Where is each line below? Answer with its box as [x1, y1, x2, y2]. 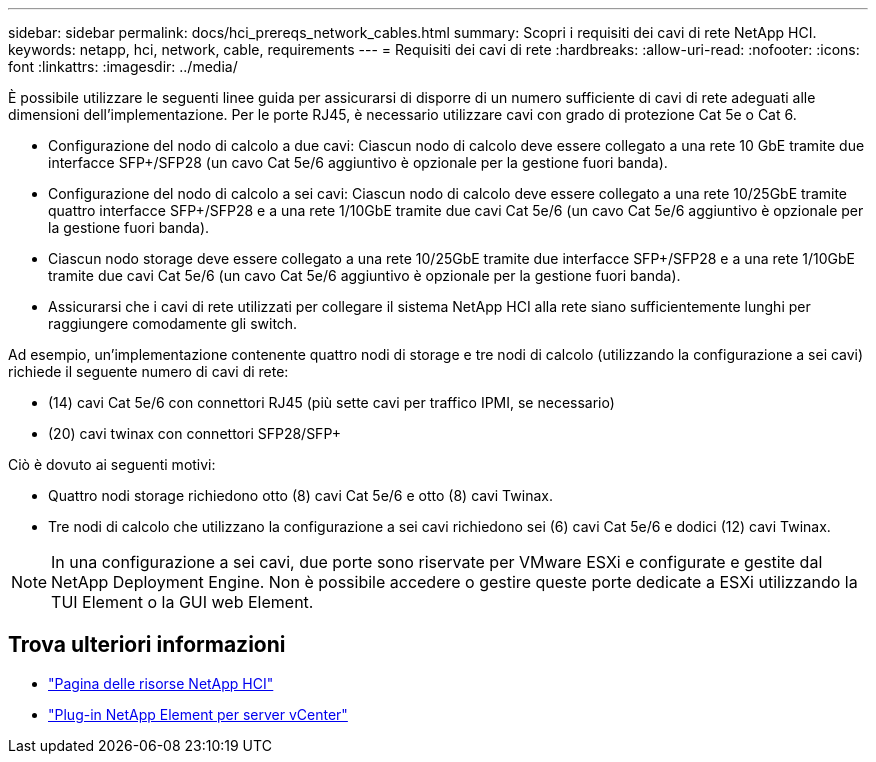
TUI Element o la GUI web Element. [51, 592, 314, 612]
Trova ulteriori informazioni [8, 632, 286, 658]
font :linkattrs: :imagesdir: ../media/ [8, 58, 238, 75]
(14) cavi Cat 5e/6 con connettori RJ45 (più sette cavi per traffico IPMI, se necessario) [48, 394, 615, 411]
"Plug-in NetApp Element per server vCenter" [48, 705, 348, 723]
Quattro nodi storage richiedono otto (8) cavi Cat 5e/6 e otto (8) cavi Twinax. [48, 487, 553, 504]
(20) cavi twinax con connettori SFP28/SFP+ [48, 425, 341, 442]
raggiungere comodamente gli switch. [48, 315, 298, 332]
